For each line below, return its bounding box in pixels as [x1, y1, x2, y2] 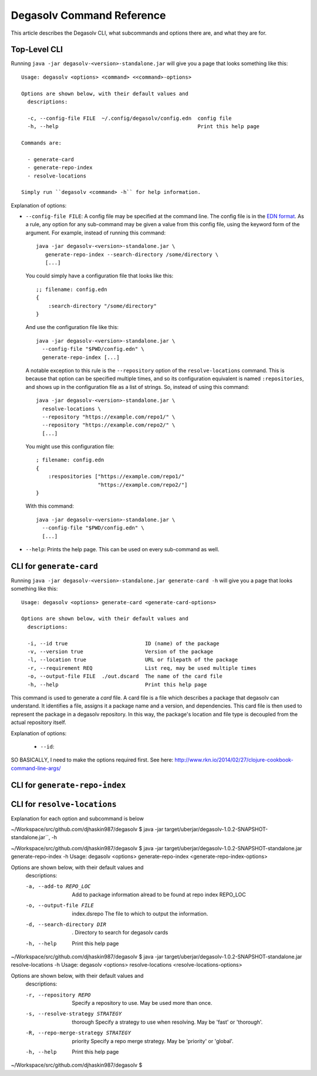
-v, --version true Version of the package [27, 648, 214, 655]
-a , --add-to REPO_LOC [25, 883, 91, 890]
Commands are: [21, 139, 62, 146]
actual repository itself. [11, 719, 67, 726]
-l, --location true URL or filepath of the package [27, 656, 238, 663]
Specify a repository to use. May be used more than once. [72, 1000, 213, 1007]
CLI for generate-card [11, 561, 98, 571]
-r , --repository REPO [25, 991, 91, 998]
